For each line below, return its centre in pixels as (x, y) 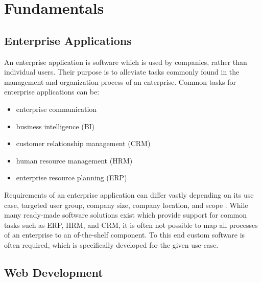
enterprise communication (56, 109)
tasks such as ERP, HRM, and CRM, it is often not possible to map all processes (131, 225)
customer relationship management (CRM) (83, 143)
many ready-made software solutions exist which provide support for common (126, 215)
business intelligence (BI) (55, 126)
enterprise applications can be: (52, 92)
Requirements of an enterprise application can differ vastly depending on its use (129, 194)
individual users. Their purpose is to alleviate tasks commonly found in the (122, 72)
